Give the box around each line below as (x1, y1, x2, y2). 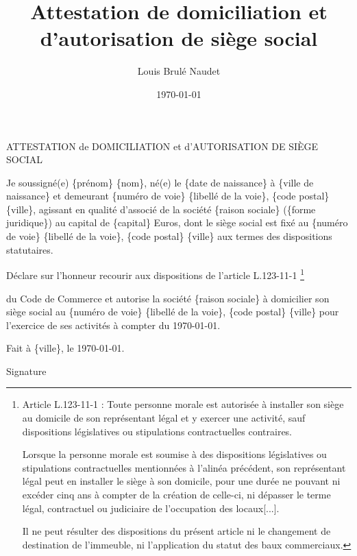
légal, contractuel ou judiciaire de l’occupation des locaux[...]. (22, 500, 280, 515)
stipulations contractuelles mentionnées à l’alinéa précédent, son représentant (22, 460, 346, 474)
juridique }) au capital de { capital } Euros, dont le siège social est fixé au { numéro (6, 215, 348, 230)
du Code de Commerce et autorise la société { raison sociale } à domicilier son (6, 291, 330, 305)
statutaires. (6, 242, 53, 256)
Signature (6, 363, 47, 378)
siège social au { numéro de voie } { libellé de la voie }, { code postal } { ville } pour (6, 304, 339, 319)
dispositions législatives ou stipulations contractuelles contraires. (22, 424, 292, 438)
